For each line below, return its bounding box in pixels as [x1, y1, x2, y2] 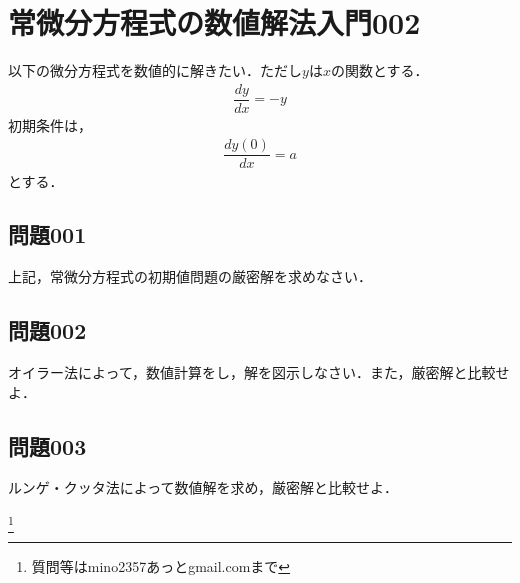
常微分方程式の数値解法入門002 [8, 2, 421, 43]
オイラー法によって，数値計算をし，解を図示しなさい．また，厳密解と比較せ [8, 362, 510, 383]
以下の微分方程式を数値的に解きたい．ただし [8, 60, 302, 81]
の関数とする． [330, 60, 429, 81]
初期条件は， [8, 114, 92, 135]
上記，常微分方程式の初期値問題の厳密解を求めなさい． [8, 266, 372, 287]
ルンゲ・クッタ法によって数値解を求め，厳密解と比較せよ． [8, 477, 398, 498]
